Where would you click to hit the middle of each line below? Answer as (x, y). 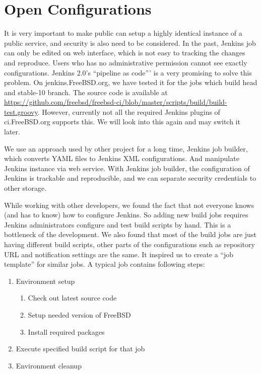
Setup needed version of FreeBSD (79, 314)
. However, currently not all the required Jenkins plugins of (129, 111)
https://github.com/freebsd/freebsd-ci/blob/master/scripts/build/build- (116, 102)
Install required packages (66, 331)
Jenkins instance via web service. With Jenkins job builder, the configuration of (127, 168)
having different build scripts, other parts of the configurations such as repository (129, 244)
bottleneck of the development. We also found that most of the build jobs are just (130, 234)
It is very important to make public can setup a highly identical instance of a (123, 33)
